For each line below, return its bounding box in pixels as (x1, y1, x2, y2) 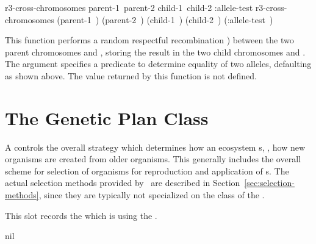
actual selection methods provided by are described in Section (5, 176, 240, 189)
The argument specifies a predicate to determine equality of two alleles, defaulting (5, 57, 312, 70)
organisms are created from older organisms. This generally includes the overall (5, 152, 301, 165)
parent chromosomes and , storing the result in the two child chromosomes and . (5, 45, 306, 58)
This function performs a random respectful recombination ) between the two (5, 34, 294, 46)
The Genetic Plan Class (5, 105, 209, 130)
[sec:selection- (244, 176, 295, 189)
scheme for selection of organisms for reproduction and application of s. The (5, 164, 289, 177)
